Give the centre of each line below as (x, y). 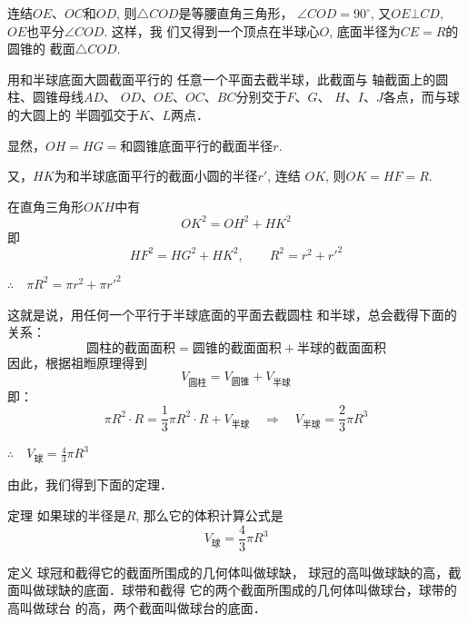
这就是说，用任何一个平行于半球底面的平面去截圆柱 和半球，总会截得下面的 (232, 314)
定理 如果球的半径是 (67, 514)
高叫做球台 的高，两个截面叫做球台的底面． (137, 607)
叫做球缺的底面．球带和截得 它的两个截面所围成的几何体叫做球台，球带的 (238, 590)
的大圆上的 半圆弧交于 (73, 114)
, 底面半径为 (365, 30)
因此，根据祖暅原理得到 (77, 362)
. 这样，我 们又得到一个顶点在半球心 (212, 30)
